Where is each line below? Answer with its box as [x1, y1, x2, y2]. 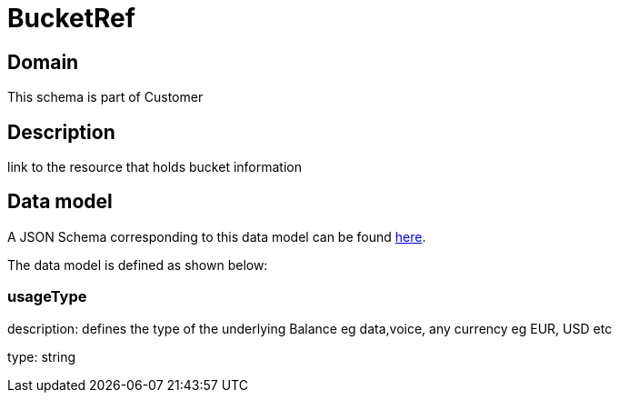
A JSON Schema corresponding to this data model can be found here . [7, 228, 426, 245]
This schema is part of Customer [7, 89, 204, 105]
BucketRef [7, 3, 135, 34]
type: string [7, 348, 76, 365]
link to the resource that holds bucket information [7, 159, 302, 175]
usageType [7, 287, 87, 306]
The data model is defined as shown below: [7, 256, 268, 273]
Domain [7, 50, 79, 74]
